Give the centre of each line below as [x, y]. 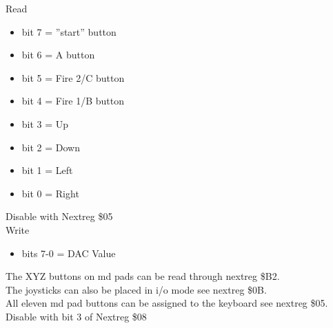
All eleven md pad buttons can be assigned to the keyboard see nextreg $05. [167, 303]
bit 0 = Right [50, 193]
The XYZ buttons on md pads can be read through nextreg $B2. [143, 276]
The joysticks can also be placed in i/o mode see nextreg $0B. [136, 289]
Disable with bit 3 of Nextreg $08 [76, 316]
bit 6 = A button [58, 55]
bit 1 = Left [47, 170]
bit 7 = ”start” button [69, 31]
